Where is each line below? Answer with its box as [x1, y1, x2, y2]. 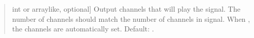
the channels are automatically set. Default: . [12, 23, 154, 34]
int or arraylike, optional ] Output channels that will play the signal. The [12, 4, 241, 14]
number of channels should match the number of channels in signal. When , [12, 13, 250, 24]
